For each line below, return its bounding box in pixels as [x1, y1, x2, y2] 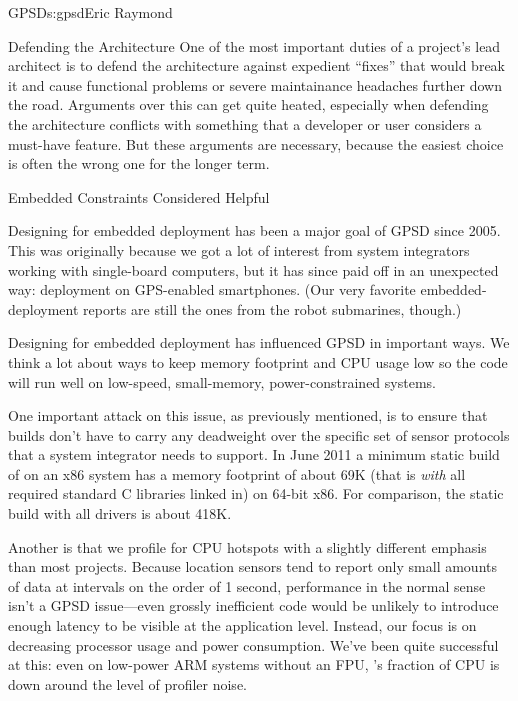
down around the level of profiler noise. [8, 673, 247, 694]
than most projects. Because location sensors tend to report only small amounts [8, 556, 497, 577]
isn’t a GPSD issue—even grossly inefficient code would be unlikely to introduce [8, 595, 499, 616]
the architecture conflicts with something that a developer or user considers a [8, 113, 482, 134]
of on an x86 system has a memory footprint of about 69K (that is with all [8, 463, 466, 484]
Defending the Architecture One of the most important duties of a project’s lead [8, 35, 501, 56]
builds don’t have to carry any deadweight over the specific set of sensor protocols [8, 424, 510, 445]
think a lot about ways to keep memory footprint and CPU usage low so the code [8, 351, 508, 372]
